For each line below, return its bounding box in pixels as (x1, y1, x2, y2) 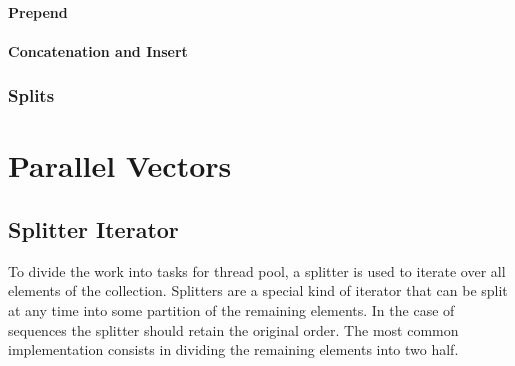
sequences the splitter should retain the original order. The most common (8, 319, 459, 340)
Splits (8, 83, 55, 108)
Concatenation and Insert (8, 40, 188, 61)
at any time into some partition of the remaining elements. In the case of (8, 299, 455, 320)
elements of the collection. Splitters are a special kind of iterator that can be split (8, 280, 508, 301)
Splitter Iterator (8, 213, 179, 244)
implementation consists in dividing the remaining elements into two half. (8, 339, 459, 360)
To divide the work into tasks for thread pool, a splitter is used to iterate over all (8, 260, 506, 281)
